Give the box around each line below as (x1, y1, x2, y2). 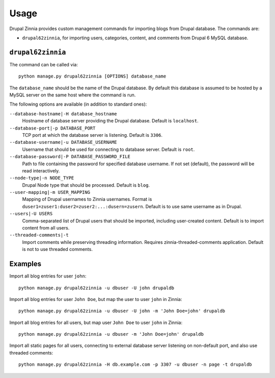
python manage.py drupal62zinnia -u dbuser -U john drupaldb (18, 285, 174, 291)
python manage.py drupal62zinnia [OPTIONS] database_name (18, 73, 167, 79)
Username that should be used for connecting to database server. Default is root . (22, 146, 195, 153)
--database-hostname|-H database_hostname (9, 111, 117, 117)
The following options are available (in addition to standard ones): (9, 101, 147, 107)
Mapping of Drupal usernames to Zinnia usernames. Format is (22, 196, 152, 203)
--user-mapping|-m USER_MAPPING (9, 189, 90, 195)
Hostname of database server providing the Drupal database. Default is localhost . (22, 118, 199, 124)
